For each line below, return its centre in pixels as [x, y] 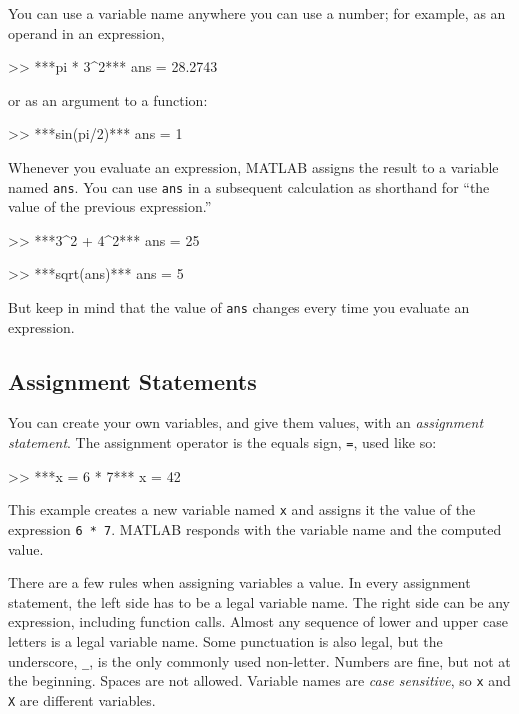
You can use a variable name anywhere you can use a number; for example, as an [257, 13]
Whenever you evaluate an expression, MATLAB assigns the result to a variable [253, 166]
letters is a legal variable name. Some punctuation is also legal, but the [225, 640]
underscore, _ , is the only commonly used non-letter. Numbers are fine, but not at [259, 660]
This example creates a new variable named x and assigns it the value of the [242, 509]
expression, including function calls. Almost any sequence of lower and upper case [258, 621]
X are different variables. [82, 699]
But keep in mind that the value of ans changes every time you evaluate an [239, 307]
